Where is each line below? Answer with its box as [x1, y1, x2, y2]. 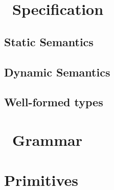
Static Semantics [4, 33, 94, 49]
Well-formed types [4, 94, 103, 110]
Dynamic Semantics [4, 64, 110, 80]
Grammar [12, 129, 82, 150]
